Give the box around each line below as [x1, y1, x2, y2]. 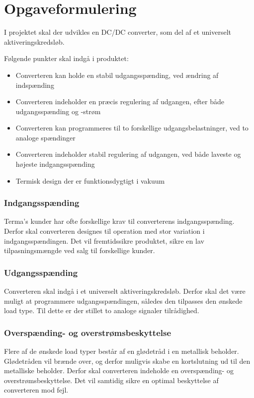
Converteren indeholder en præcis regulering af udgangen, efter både [15, 96, 225, 107]
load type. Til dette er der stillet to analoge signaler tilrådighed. [4, 305, 199, 316]
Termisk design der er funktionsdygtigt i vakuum [15, 175, 165, 186]
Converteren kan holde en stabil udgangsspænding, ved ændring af [15, 69, 219, 80]
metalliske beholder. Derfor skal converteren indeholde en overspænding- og [4, 365, 234, 376]
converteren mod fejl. [4, 385, 69, 395]
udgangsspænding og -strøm [15, 106, 101, 116]
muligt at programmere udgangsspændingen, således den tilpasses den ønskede [4, 295, 243, 306]
